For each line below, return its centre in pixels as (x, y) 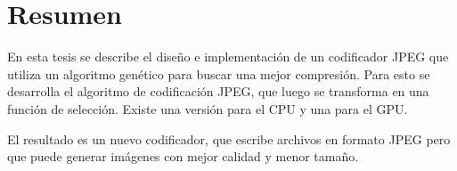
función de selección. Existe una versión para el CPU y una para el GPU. (208, 108)
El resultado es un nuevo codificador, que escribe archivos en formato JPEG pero (229, 138)
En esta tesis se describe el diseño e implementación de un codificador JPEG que (228, 57)
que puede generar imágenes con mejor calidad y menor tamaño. (183, 156)
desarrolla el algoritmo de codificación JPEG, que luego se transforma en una (218, 91)
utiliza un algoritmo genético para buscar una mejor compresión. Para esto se (219, 73)
